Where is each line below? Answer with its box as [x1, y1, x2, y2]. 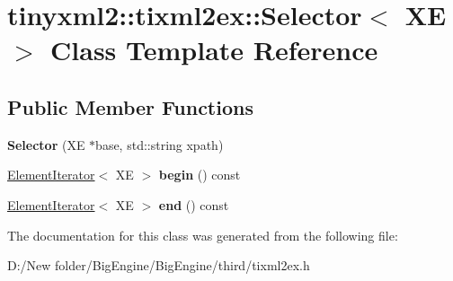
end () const [158, 195, 229, 214]
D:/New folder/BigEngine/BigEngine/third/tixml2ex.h [7, 256, 310, 275]
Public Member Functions [7, 92, 253, 120]
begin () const [158, 165, 241, 184]
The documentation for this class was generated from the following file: [7, 225, 398, 244]
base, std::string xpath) [95, 135, 224, 154]
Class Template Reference [50, 31, 378, 68]
